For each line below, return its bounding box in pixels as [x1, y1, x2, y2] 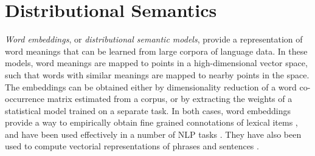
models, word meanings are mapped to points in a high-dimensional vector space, [5, 56, 308, 69]
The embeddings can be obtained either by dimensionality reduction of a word [5, 80, 297, 93]
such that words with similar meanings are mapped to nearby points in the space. [5, 68, 310, 81]
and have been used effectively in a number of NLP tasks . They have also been [5, 127, 302, 140]
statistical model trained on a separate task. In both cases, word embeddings [5, 104, 291, 117]
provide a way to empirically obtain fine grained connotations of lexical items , [5, 116, 298, 129]
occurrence [5, 92, 45, 105]
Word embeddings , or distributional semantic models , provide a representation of [5, 33, 303, 46]
